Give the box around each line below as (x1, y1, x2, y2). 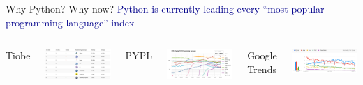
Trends (247, 61, 276, 76)
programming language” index (6, 15, 135, 29)
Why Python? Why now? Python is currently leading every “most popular (6, 1, 325, 15)
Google (247, 48, 277, 63)
